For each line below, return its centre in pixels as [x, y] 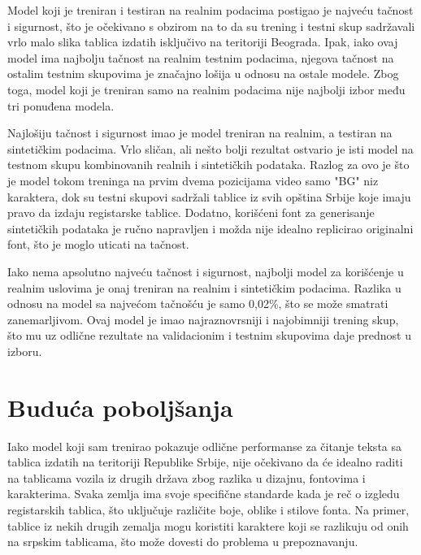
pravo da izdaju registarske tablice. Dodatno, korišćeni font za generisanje [191, 212]
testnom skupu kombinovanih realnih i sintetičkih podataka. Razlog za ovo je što [208, 165]
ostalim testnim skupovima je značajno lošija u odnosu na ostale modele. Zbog [203, 74]
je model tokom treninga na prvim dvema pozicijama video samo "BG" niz [193, 180]
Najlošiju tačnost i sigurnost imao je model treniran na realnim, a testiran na [200, 133]
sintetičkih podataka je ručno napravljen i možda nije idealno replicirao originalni [210, 228]
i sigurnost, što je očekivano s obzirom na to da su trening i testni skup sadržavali [211, 26]
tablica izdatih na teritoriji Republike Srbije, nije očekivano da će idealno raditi [205, 462]
